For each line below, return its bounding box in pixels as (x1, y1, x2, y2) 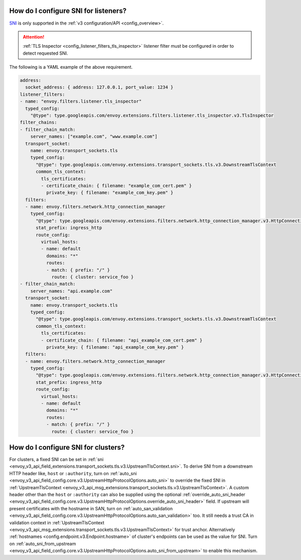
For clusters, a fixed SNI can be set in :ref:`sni (9, 457, 104, 463)
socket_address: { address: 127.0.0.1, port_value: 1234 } (25, 84, 174, 90)
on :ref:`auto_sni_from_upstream (9, 540, 76, 546)
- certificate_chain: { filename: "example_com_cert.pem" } (41, 183, 192, 188)
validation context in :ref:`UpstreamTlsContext (9, 519, 105, 525)
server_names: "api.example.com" (30, 288, 113, 294)
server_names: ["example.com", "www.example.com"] (30, 133, 158, 139)
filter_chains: (20, 119, 57, 125)
